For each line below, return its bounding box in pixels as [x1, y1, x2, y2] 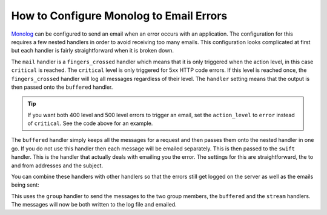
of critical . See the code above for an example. [27, 120, 153, 127]
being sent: [11, 181, 39, 188]
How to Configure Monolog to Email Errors [11, 9, 228, 22]
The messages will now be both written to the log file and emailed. [11, 201, 177, 208]
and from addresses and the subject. [11, 162, 103, 169]
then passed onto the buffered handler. [11, 83, 113, 91]
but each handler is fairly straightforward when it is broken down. [11, 47, 174, 54]
